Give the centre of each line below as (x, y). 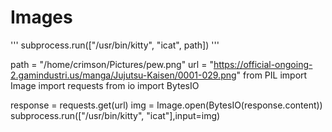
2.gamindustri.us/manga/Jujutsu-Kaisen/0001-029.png (123, 75)
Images (41, 17)
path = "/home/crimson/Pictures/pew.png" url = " (112, 64)
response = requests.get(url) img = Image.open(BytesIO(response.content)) (166, 105)
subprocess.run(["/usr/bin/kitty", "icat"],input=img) (115, 115)
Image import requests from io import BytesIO (105, 85)
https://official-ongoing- (263, 64)
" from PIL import (272, 75)
